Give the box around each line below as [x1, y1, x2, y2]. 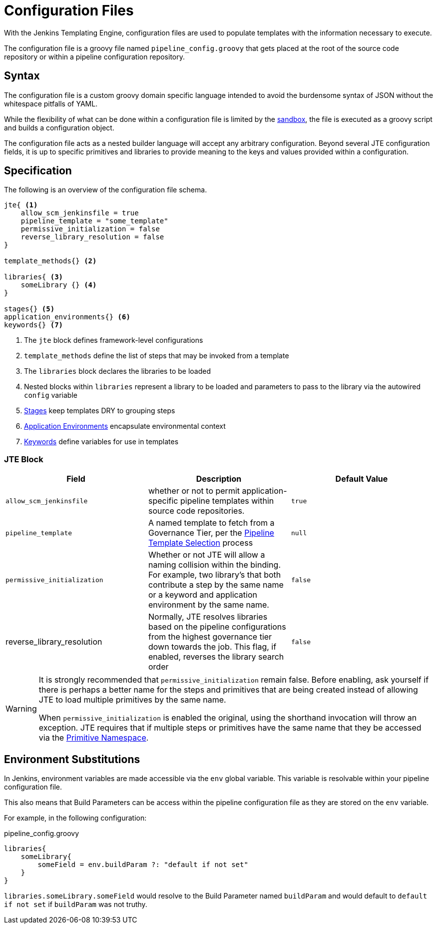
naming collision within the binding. [148, 560, 281, 570]
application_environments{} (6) [4, 313, 130, 321]
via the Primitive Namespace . [38, 733, 149, 743]
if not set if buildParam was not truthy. [4, 900, 147, 909]
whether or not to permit [148, 486, 240, 496]
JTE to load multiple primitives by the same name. [38, 695, 226, 705]
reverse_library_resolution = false [20, 233, 164, 241]
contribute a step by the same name [148, 580, 284, 590]
